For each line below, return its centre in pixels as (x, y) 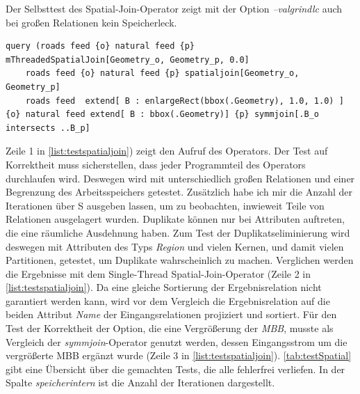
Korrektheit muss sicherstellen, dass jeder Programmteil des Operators (156, 164)
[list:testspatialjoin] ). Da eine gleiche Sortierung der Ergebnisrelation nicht (164, 287)
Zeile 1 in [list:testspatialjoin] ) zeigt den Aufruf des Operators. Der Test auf (167, 151)
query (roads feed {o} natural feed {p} (100, 46)
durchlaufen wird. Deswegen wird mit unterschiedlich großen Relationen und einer (180, 178)
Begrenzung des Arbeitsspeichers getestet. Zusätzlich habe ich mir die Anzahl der (179, 192)
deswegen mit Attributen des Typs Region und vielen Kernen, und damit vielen (175, 246)
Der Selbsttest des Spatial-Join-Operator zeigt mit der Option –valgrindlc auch (174, 8)
